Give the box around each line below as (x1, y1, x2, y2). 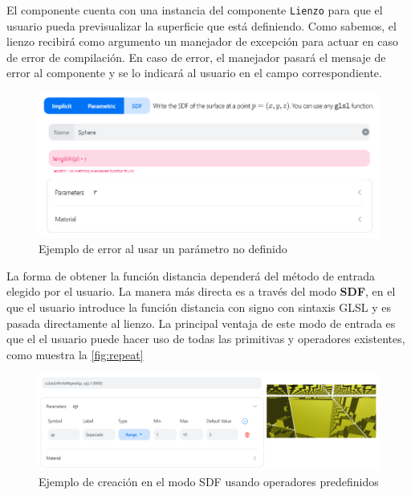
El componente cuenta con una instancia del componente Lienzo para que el (6, 2, 383, 18)
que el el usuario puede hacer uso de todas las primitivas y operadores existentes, (6, 330, 405, 347)
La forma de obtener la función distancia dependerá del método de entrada (6, 267, 375, 284)
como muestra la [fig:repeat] (6, 346, 144, 362)
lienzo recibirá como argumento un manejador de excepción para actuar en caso (6, 33, 398, 50)
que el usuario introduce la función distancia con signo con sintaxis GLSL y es (6, 298, 391, 315)
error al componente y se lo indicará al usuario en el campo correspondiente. (6, 64, 382, 81)
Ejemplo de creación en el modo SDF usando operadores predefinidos (39, 473, 379, 489)
